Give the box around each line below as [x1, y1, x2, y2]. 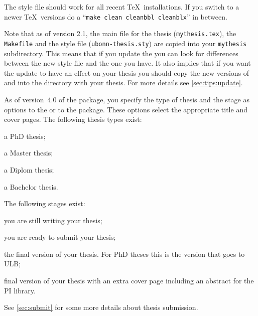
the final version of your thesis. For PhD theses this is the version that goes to [4, 248, 245, 259]
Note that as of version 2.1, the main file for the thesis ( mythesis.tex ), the [4, 28, 236, 39]
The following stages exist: [4, 198, 85, 209]
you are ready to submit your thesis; [4, 232, 116, 242]
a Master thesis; [4, 147, 53, 158]
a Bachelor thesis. [4, 181, 58, 192]
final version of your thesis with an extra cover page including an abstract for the [4, 275, 254, 286]
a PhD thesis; [4, 130, 46, 141]
